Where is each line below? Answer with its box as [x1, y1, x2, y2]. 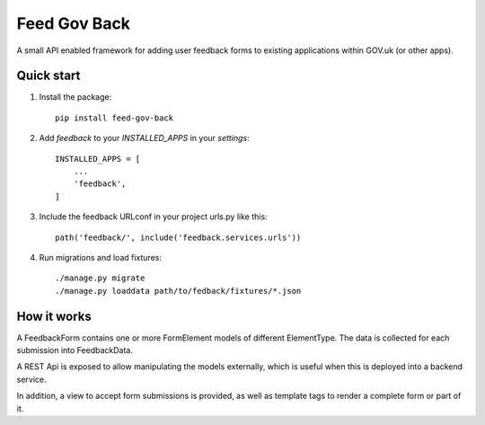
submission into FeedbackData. [16, 345, 134, 356]
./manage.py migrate [55, 273, 145, 283]
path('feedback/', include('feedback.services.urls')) [55, 232, 302, 243]
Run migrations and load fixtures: [39, 252, 162, 262]
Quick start [16, 68, 81, 84]
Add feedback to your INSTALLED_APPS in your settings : [39, 133, 251, 144]
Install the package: [39, 92, 112, 102]
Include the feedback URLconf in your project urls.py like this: [39, 211, 269, 222]
